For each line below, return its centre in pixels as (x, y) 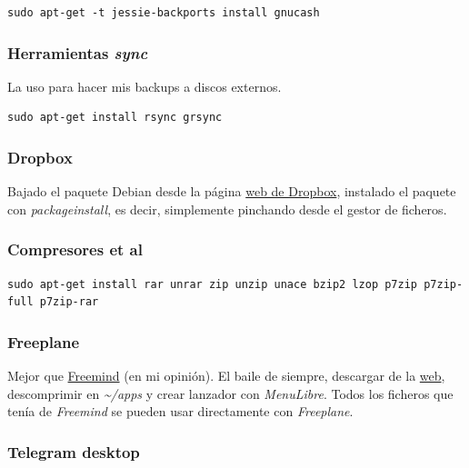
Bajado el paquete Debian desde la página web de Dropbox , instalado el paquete (232, 191)
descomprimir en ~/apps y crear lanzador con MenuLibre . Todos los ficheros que (230, 393)
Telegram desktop (74, 451)
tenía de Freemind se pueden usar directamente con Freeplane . (180, 411)
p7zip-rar (69, 302)
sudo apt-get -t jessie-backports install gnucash (164, 13)
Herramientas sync (78, 52)
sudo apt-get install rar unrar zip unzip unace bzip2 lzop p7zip (213, 284)
